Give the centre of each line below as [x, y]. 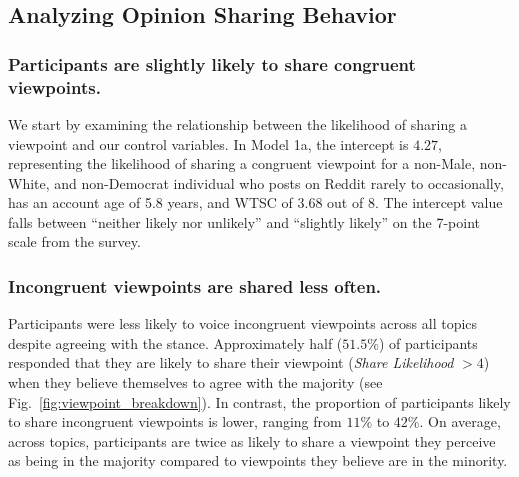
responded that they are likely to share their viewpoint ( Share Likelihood [231, 362]
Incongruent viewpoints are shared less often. [195, 286]
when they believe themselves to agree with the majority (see [195, 382]
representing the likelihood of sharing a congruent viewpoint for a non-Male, [242, 163]
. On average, [460, 421]
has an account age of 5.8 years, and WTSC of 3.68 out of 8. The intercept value [255, 202]
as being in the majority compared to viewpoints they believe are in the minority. [258, 460]
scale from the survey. [74, 241]
